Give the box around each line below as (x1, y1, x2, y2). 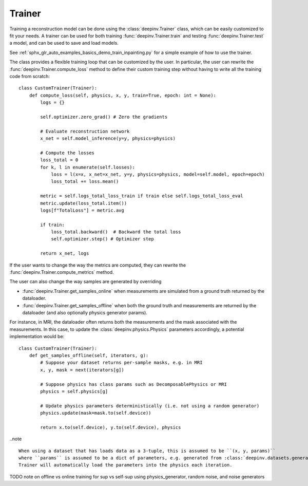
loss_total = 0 (40, 157, 79, 163)
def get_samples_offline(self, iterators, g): (29, 352, 149, 358)
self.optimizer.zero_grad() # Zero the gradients (40, 114, 168, 120)
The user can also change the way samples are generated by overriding (9, 278, 162, 285)
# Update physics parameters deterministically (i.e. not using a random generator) (40, 403, 260, 408)
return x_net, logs (40, 251, 89, 256)
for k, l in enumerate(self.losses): (40, 164, 136, 170)
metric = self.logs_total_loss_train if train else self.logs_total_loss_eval (40, 193, 243, 199)
